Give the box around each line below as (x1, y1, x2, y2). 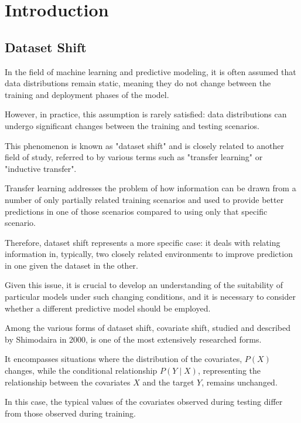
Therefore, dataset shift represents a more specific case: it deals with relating (5, 236, 281, 248)
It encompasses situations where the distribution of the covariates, (5, 353, 242, 365)
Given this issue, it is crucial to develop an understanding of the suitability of (5, 279, 283, 291)
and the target (142, 375, 194, 388)
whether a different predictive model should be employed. (5, 302, 211, 314)
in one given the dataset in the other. (5, 259, 139, 271)
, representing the (197, 364, 261, 377)
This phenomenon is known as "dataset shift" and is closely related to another (5, 139, 284, 151)
